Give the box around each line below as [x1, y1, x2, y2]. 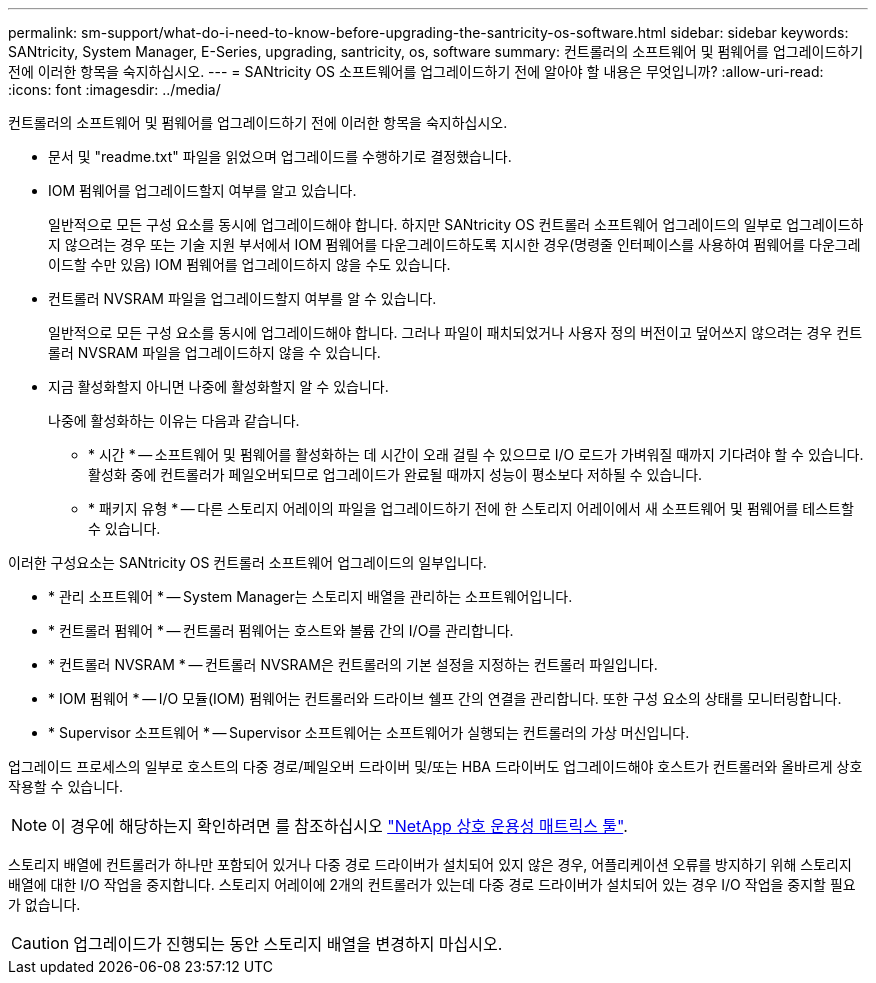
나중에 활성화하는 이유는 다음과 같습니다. [48, 412, 300, 429]
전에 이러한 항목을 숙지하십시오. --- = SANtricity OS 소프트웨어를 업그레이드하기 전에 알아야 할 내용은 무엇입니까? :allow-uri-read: [8, 63, 824, 80]
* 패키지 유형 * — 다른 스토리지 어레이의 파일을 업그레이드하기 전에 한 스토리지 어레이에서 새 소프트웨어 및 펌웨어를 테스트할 [88, 500, 854, 517]
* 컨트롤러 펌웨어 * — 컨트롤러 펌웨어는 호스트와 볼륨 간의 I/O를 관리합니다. [48, 622, 514, 639]
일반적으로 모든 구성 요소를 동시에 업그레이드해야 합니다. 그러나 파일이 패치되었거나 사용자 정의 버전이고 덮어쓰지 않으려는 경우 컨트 [48, 324, 863, 341]
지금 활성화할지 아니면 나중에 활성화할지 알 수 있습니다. [48, 378, 389, 395]
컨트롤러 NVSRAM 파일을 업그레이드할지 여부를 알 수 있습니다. [48, 290, 437, 307]
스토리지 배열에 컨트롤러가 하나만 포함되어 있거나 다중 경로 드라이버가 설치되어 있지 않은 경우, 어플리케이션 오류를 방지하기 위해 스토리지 [8, 856, 852, 873]
